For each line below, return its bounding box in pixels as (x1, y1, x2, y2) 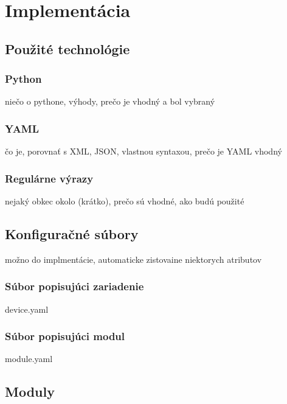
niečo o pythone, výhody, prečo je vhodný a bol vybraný (5, 95, 215, 108)
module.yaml (5, 352, 53, 365)
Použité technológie (5, 39, 130, 58)
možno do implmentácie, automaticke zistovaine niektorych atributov (5, 252, 262, 265)
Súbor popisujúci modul (5, 329, 125, 344)
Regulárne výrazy (5, 170, 94, 186)
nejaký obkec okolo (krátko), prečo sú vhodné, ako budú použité (5, 195, 244, 207)
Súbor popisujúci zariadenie (5, 279, 144, 294)
